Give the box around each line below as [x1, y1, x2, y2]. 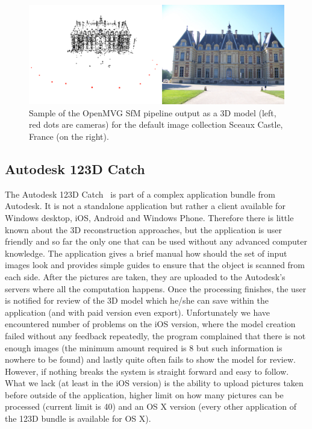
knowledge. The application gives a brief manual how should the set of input [5, 246, 287, 259]
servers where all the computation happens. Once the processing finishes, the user [5, 282, 307, 295]
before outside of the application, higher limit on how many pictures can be [5, 388, 284, 401]
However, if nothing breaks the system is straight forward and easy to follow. [5, 365, 289, 377]
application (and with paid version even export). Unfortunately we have [5, 305, 270, 318]
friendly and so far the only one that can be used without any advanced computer [5, 235, 307, 248]
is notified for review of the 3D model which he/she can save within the [5, 294, 269, 307]
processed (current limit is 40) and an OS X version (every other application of [5, 400, 296, 413]
